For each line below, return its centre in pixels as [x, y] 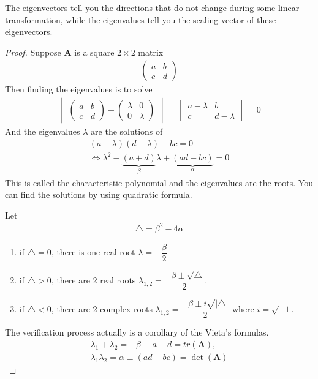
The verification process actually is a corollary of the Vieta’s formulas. [137, 332]
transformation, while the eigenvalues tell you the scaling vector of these [141, 19]
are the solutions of [127, 131]
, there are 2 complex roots [102, 308]
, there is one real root [93, 252]
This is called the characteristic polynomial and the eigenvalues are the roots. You [159, 182]
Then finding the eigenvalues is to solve [79, 89]
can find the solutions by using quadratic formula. [99, 194]
